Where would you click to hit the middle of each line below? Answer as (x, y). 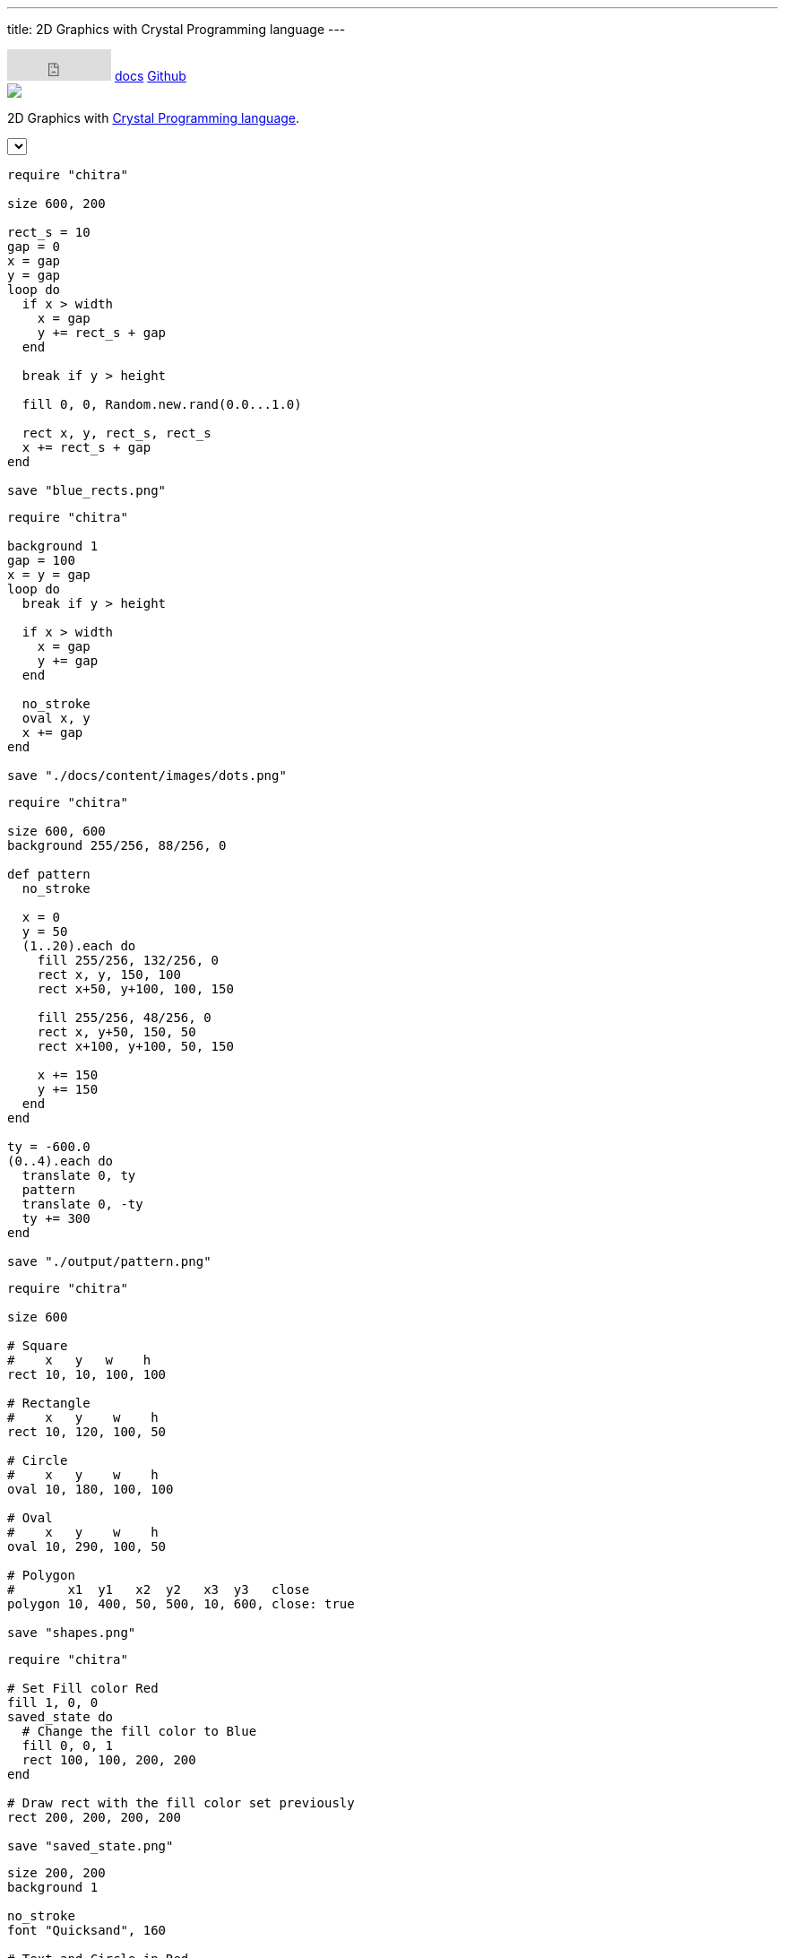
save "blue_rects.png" (87, 490)
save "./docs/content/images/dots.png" (147, 775)
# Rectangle (49, 1403)
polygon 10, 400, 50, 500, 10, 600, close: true (181, 1604)
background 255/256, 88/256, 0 (117, 845)
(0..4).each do (60, 1161)
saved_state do (60, 1717)
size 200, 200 (56, 1873)
